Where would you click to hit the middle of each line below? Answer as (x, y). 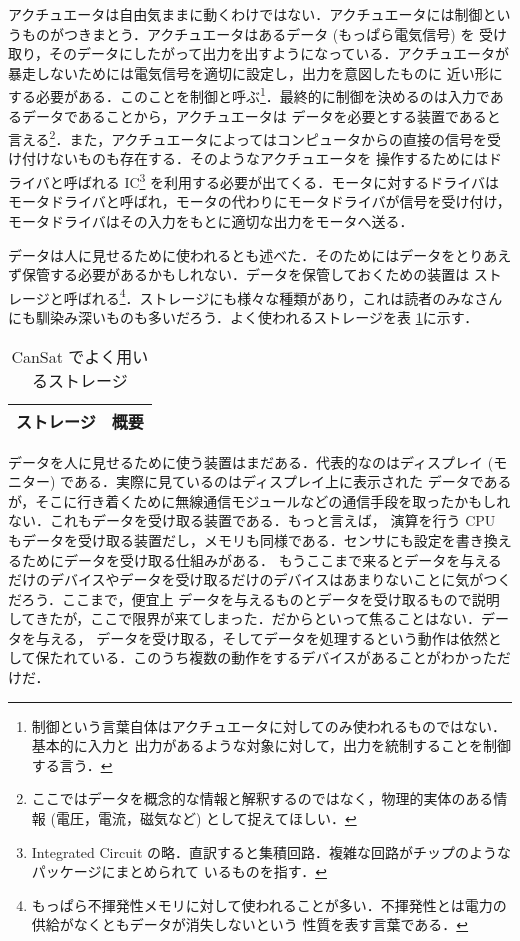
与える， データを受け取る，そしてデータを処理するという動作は (247, 637)
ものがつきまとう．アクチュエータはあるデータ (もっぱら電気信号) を (248, 33)
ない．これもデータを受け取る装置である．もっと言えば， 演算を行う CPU (252, 520)
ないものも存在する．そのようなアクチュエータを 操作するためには (268, 158)
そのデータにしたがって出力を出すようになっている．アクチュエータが (279, 53)
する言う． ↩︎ (72, 764)
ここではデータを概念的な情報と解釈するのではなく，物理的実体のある (262, 798)
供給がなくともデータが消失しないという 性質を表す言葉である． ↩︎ (250, 924)
